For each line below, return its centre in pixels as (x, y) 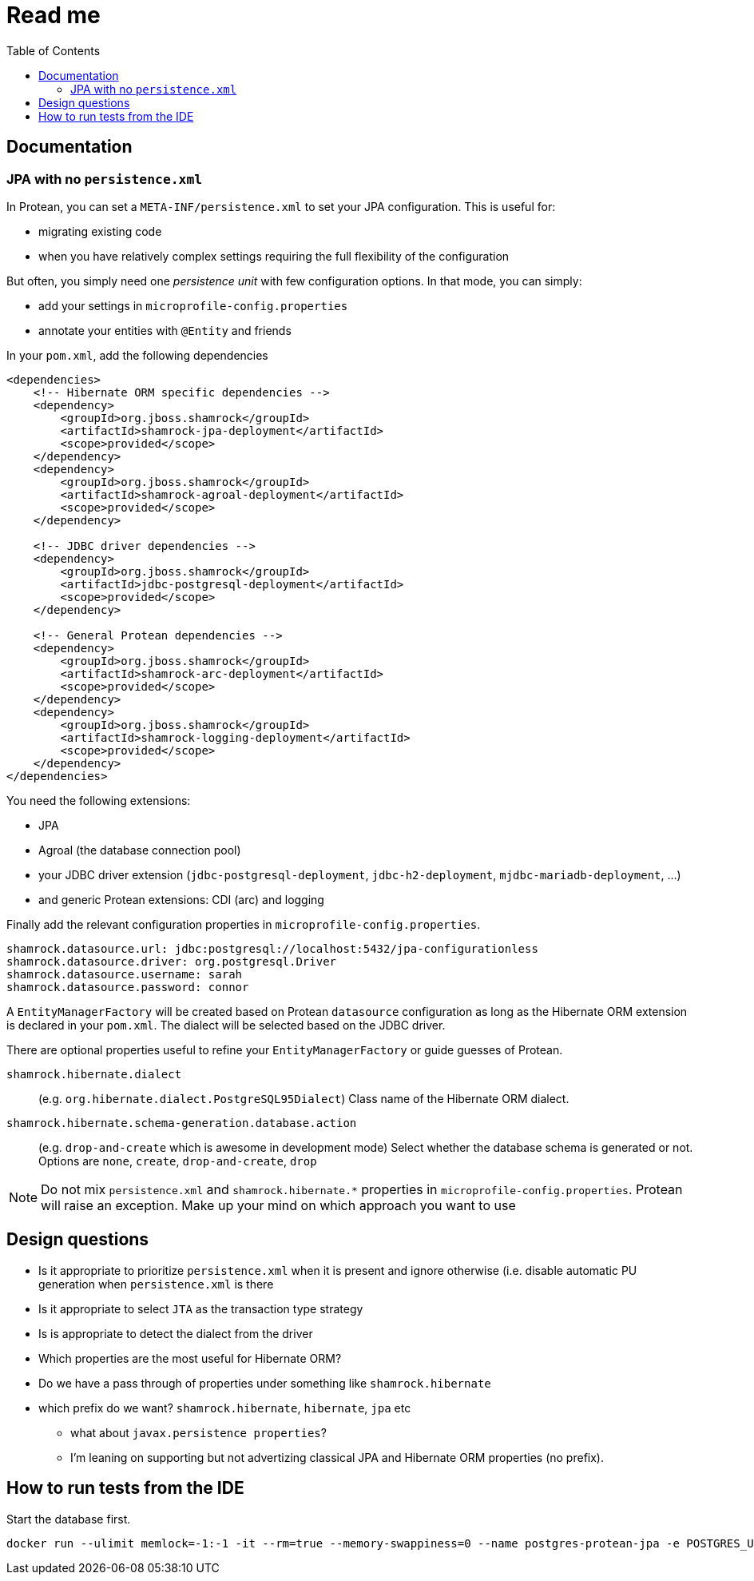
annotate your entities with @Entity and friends (165, 330)
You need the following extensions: (99, 800)
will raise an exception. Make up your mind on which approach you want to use (278, 1205)
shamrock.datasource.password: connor (128, 987)
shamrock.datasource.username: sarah (125, 974)
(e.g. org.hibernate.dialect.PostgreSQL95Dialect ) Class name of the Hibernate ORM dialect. (304, 1098)
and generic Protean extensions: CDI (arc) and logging (181, 899)
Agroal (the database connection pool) (140, 850)
